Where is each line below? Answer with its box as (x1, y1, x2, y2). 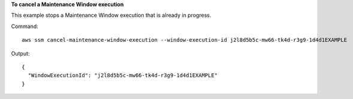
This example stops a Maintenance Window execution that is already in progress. (11, 12, 212, 19)
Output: (11, 49, 30, 57)
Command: (11, 23, 38, 30)
